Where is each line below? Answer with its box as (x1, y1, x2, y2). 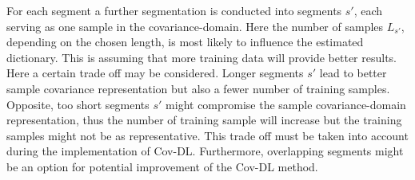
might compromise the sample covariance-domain (166, 96, 406, 112)
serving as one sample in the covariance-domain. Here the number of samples (6, 18, 384, 34)
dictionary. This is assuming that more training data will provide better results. (6, 49, 397, 65)
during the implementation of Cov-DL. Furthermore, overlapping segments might (6, 143, 404, 159)
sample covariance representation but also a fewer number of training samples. (6, 80, 390, 96)
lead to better (319, 65, 387, 81)
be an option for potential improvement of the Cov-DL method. (6, 158, 318, 174)
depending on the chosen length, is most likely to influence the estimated (6, 33, 364, 50)
